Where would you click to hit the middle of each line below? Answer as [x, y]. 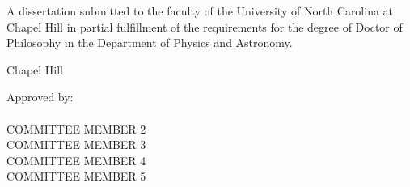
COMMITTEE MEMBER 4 [76, 160]
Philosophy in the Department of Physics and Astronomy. [150, 42]
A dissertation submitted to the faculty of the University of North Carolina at [200, 11]
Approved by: [40, 97]
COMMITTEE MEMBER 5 [76, 176]
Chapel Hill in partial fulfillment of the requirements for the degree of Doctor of [205, 26]
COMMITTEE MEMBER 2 [76, 128]
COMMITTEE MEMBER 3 [76, 144]
